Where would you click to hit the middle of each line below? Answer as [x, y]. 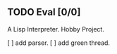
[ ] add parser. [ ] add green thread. [59, 43]
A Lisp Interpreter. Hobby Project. [56, 29]
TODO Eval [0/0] [44, 12]
